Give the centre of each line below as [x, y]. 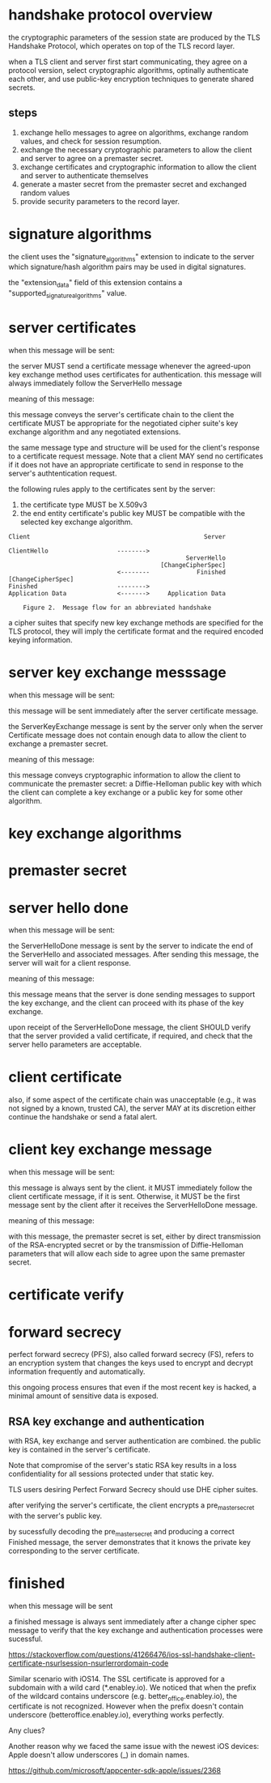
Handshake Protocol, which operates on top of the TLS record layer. [122, 45]
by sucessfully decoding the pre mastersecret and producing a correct [121, 1532]
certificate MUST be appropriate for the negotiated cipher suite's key [123, 424]
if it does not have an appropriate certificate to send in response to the [126, 465]
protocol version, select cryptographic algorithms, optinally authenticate [129, 70]
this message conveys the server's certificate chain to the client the [121, 415]
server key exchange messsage [117, 673]
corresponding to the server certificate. [74, 1551]
